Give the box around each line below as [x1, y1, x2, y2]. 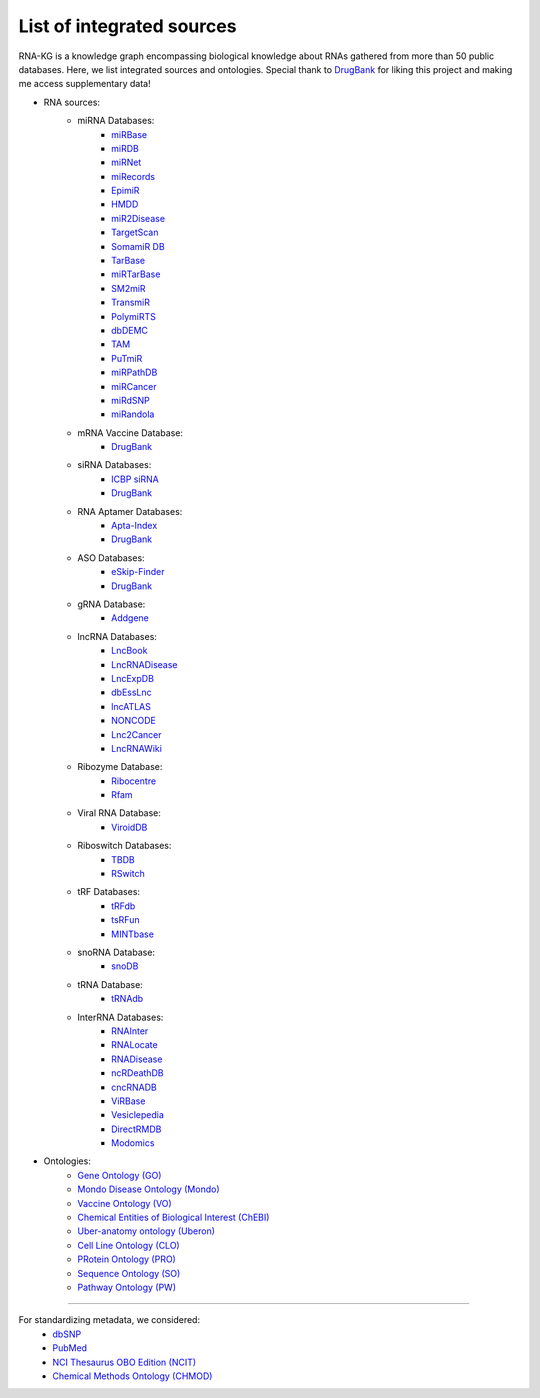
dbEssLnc [111, 686, 152, 699]
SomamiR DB [111, 240, 165, 252]
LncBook [111, 645, 148, 657]
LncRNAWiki [111, 742, 162, 754]
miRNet [111, 156, 142, 169]
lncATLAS [111, 700, 152, 712]
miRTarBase [111, 268, 161, 280]
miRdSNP [111, 394, 150, 406]
